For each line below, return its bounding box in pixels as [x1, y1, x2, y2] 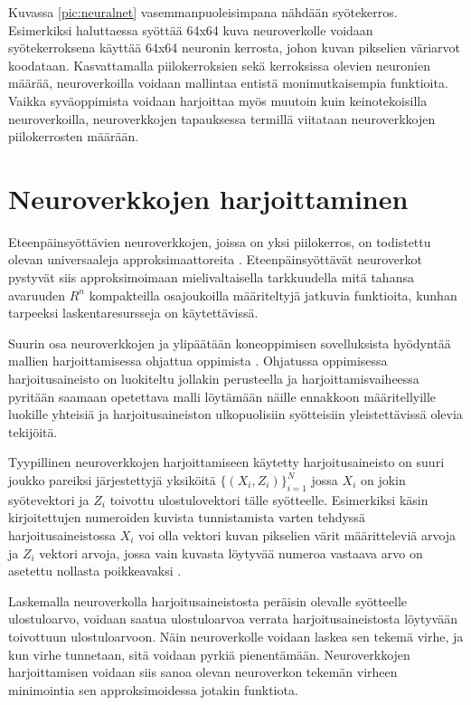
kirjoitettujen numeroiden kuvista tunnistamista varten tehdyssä [8, 508, 365, 527]
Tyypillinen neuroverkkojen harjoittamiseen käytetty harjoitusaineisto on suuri [8, 453, 445, 472]
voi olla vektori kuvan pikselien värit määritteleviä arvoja [138, 525, 457, 544]
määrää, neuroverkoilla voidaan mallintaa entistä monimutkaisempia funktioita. [8, 73, 448, 92]
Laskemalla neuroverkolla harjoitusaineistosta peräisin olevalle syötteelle [8, 591, 408, 610]
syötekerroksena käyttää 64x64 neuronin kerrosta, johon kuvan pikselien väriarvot [8, 38, 460, 57]
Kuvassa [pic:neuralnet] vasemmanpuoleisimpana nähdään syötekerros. [8, 3, 398, 21]
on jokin [360, 471, 406, 489]
